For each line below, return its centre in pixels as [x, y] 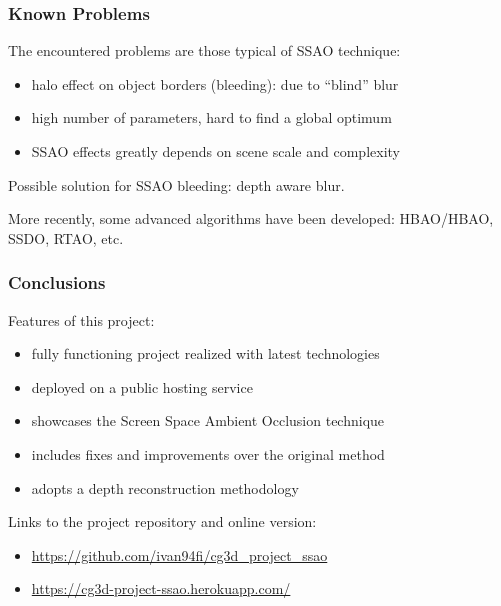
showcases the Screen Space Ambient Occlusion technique [208, 420]
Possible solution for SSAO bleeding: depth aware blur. [176, 184]
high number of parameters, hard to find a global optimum [211, 117]
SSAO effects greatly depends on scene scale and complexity [215, 151]
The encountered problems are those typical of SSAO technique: [204, 50]
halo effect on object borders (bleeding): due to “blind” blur [215, 83]
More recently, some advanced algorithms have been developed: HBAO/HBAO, [251, 218]
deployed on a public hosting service [142, 386]
